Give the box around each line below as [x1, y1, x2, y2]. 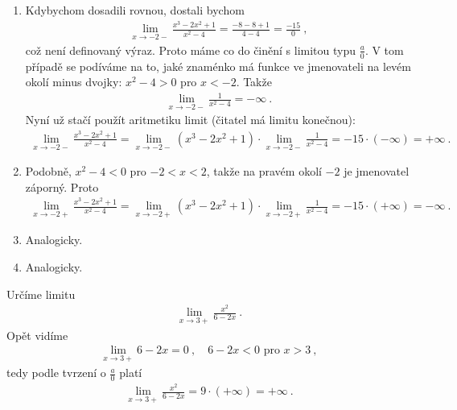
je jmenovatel [344, 163, 410, 180]
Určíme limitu [6, 285, 76, 302]
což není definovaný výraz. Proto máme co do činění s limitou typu [25, 41, 356, 58]
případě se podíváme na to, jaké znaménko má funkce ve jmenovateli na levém [25, 57, 411, 74]
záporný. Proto [25, 178, 99, 195]
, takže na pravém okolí [206, 163, 322, 180]
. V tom [364, 41, 404, 58]
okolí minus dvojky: [25, 73, 122, 90]
